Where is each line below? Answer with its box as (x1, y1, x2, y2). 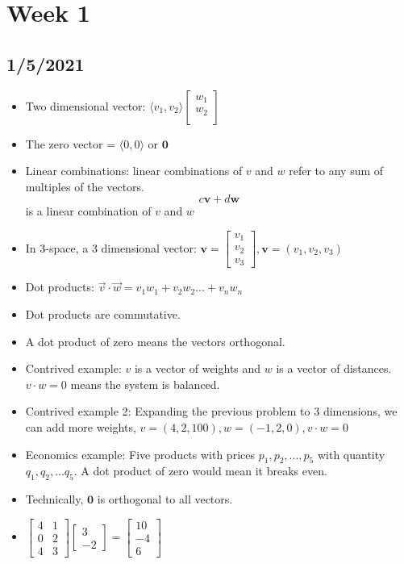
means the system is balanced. (70, 375, 220, 392)
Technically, (25, 491, 84, 508)
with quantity (317, 445, 385, 462)
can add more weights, (25, 418, 136, 435)
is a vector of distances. (276, 360, 392, 377)
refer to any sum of (289, 162, 384, 179)
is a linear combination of (25, 203, 152, 219)
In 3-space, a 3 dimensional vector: (25, 239, 197, 256)
